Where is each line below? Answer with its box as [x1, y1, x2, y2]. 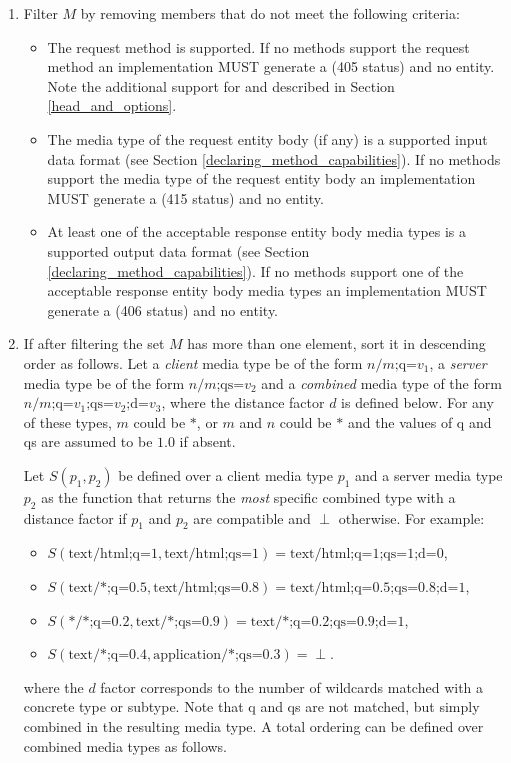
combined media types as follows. [23, 735, 228, 756]
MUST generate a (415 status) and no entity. [47, 187, 324, 208]
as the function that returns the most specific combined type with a [41, 486, 456, 507]
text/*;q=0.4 [68, 648, 147, 663]
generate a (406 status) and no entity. [47, 299, 279, 320]
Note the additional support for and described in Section [47, 75, 395, 96]
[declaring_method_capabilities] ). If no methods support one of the [47, 260, 464, 281]
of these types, [23, 411, 112, 432]
